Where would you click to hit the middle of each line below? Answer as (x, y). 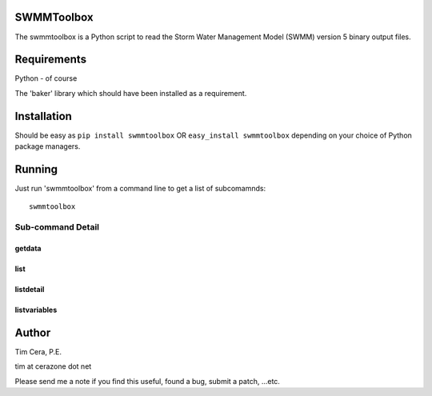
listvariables (36, 310)
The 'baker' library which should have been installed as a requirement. (131, 93)
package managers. (48, 146)
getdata (28, 248)
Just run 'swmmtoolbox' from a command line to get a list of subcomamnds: (140, 189)
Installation (43, 116)
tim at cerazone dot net (53, 366)
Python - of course (46, 78)
